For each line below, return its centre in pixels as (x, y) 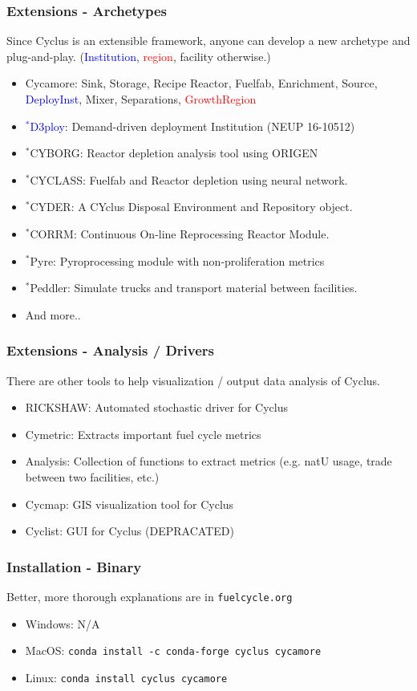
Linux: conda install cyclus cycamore (126, 677)
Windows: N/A (63, 623)
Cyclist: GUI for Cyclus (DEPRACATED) (130, 531)
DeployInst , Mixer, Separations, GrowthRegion (141, 99)
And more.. (53, 314)
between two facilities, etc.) (92, 476)
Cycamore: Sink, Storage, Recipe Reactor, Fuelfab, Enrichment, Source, (201, 83)
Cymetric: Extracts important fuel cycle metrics (143, 434)
